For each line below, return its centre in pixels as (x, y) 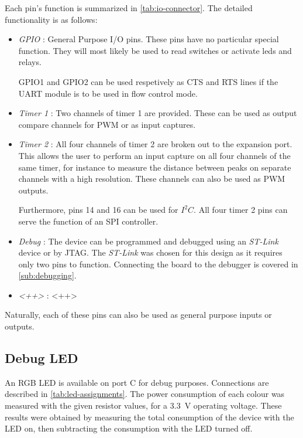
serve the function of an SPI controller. (88, 221)
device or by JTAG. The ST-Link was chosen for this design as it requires (150, 252)
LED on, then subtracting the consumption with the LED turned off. (129, 428)
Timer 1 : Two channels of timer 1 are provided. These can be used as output (158, 113)
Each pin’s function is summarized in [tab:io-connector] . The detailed (129, 8)
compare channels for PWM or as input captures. (107, 124)
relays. (30, 62)
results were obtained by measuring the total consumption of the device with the (149, 417)
